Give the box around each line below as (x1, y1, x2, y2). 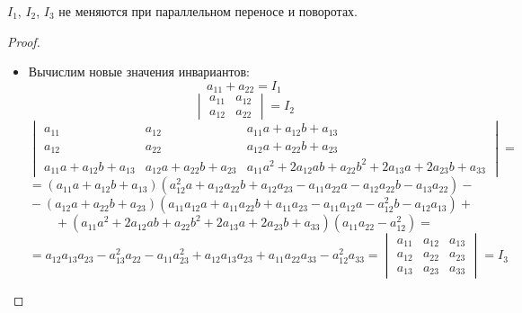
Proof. (7, 31, 40, 50)
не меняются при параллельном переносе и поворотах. (58, 2, 358, 20)
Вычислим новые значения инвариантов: (28, 62, 250, 81)
